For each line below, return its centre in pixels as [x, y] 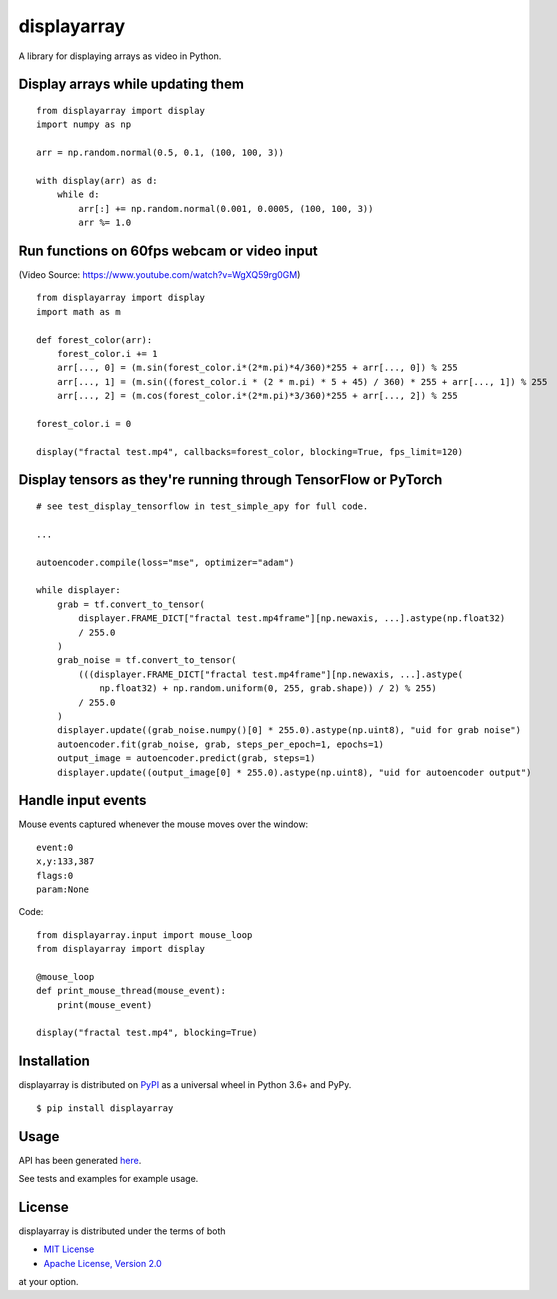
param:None [63, 889]
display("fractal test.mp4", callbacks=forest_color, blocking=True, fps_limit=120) [250, 451]
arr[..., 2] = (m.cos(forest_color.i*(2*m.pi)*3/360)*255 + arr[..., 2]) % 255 [257, 396]
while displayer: [78, 590]
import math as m [78, 311]
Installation [54, 1061]
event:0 [55, 847]
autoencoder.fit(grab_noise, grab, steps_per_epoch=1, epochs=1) [220, 744]
